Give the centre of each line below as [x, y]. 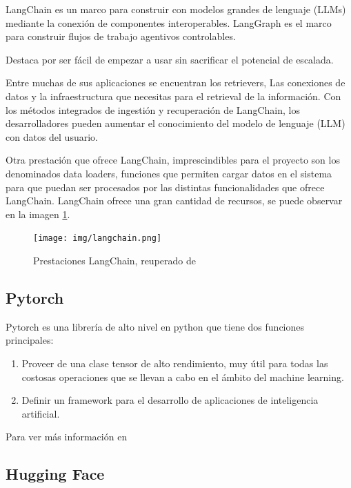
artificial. [41, 413]
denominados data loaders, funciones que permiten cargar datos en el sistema [169, 173]
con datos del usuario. [52, 136]
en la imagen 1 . [38, 214]
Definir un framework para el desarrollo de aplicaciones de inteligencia [170, 400]
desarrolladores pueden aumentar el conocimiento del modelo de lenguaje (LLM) [175, 123]
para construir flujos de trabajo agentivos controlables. [121, 36]
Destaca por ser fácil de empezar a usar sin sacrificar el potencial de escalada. [170, 59]
